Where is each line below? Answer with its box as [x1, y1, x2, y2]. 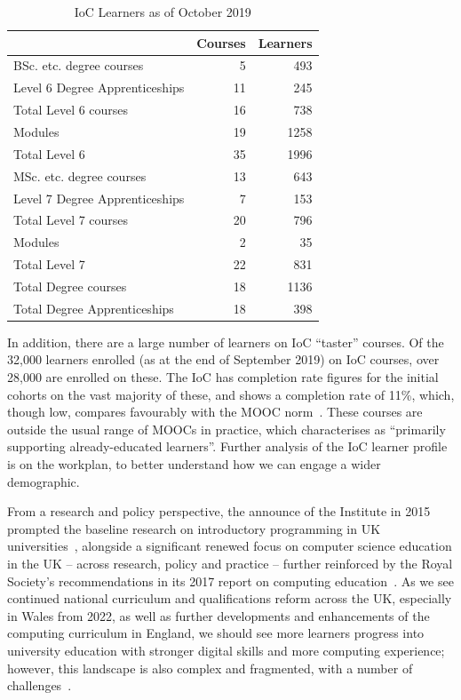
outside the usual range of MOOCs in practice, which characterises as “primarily [7, 419, 446, 438]
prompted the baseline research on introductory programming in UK [7, 519, 381, 537]
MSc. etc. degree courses [13, 166, 147, 185]
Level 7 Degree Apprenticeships [13, 188, 185, 207]
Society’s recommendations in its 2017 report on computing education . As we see [7, 571, 454, 590]
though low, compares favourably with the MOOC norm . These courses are [7, 402, 423, 421]
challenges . [7, 676, 72, 695]
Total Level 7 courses [13, 211, 129, 229]
